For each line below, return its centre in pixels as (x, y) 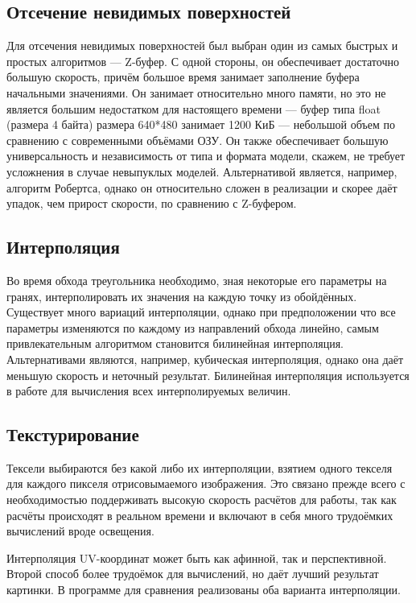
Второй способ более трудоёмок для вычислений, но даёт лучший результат (193, 574)
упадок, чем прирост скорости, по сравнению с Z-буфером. (152, 203)
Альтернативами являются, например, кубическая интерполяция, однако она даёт (205, 359)
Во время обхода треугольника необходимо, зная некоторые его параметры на (197, 280)
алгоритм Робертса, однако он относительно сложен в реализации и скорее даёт (202, 187)
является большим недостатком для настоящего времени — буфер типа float (194, 108)
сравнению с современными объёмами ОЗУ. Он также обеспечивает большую (198, 140)
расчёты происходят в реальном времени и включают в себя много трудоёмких (200, 515)
